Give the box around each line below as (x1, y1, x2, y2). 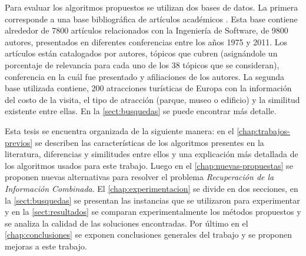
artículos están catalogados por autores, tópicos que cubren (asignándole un (5, 47, 278, 59)
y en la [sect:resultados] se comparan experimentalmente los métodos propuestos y (5, 205, 301, 218)
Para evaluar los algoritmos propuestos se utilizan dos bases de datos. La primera (5, 1, 298, 13)
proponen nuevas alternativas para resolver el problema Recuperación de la (5, 171, 274, 183)
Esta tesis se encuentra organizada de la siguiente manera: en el (5, 124, 234, 137)
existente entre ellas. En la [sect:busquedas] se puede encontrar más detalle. (5, 105, 277, 117)
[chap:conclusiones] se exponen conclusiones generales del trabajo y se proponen (5, 228, 292, 241)
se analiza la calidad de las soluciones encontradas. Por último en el (5, 217, 248, 229)
